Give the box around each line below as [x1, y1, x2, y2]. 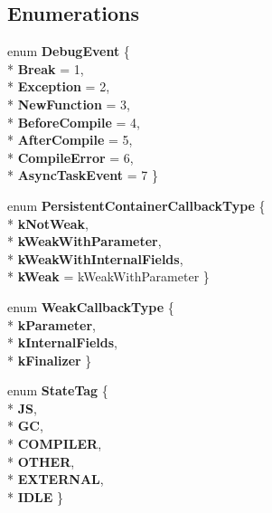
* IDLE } [7, 487, 64, 506]
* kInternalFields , [7, 333, 117, 352]
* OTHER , [7, 451, 75, 470]
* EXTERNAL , [7, 470, 104, 489]
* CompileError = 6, [7, 147, 134, 166]
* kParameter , [7, 315, 96, 334]
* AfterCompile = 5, [7, 130, 133, 149]
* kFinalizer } [7, 350, 92, 369]
